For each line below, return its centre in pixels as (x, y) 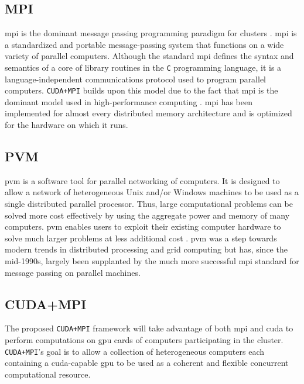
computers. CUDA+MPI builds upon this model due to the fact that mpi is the (141, 90)
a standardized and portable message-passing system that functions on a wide (144, 44)
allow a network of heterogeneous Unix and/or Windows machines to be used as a (152, 192)
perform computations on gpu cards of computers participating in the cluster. (144, 340)
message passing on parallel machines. (73, 272)
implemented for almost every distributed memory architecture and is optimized (148, 113)
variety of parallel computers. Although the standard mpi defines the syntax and (149, 56)
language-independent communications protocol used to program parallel (136, 79)
